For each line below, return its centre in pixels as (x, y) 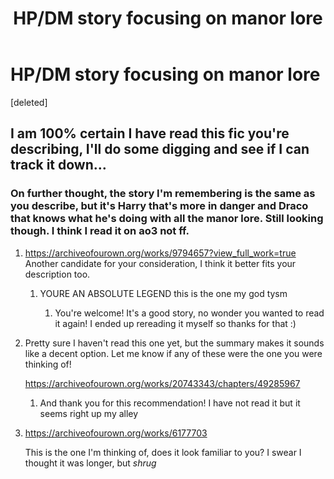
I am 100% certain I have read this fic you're (150, 133)
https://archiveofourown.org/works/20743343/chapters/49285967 (162, 383)
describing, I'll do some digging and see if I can (160, 149)
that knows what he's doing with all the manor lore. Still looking (167, 219)
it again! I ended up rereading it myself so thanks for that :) (175, 323)
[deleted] (29, 102)
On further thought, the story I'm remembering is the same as (163, 194)
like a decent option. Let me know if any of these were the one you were (173, 353)
